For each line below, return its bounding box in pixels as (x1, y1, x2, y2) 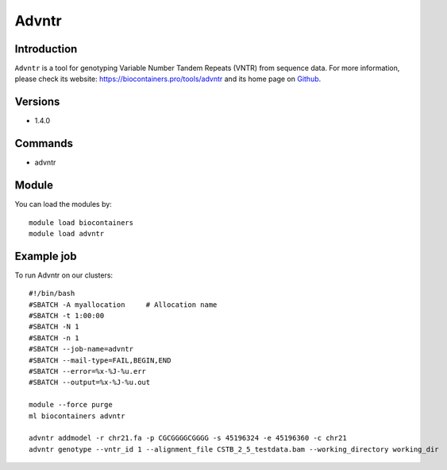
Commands (14, 137, 74, 150)
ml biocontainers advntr (29, 411, 125, 421)
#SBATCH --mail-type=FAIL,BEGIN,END (29, 355, 171, 365)
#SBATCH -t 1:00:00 (29, 311, 105, 320)
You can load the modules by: (14, 200, 113, 209)
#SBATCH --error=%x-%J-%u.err (29, 367, 147, 375)
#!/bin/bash (29, 289, 75, 298)
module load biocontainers (29, 218, 134, 227)
